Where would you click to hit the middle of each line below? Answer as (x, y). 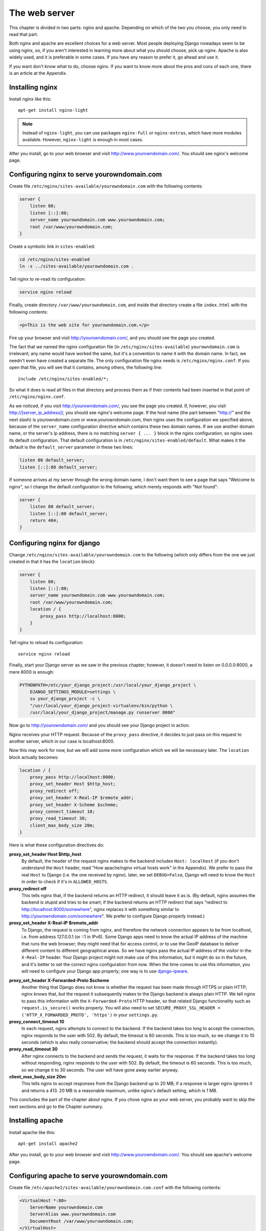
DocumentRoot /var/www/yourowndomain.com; (82, 1221)
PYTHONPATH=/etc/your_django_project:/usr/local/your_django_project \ (108, 685)
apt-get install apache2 (48, 1143)
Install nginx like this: (30, 99)
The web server (42, 13)
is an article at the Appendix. (38, 73)
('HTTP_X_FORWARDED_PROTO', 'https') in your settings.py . (90, 1015)
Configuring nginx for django (55, 543)
